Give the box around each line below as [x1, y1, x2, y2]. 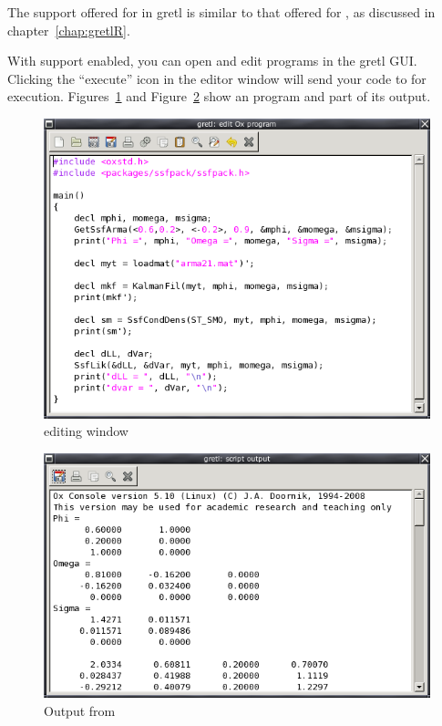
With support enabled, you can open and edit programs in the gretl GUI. [7, 51, 417, 70]
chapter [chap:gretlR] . [7, 20, 130, 39]
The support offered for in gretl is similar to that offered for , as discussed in [7, 3, 436, 21]
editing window [44, 421, 128, 441]
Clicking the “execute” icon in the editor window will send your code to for [7, 68, 427, 88]
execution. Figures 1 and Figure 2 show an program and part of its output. [7, 87, 431, 106]
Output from [44, 700, 116, 720]
